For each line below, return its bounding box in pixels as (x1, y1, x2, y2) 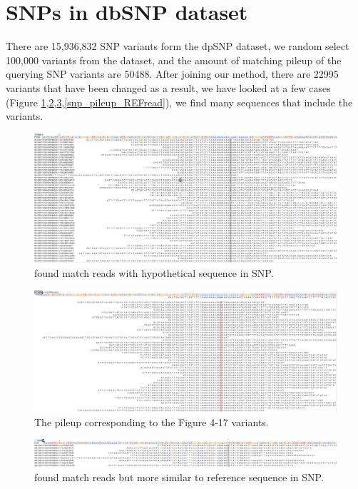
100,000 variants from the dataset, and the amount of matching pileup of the (6, 52, 342, 67)
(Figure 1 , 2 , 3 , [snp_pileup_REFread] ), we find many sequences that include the (6, 94, 353, 109)
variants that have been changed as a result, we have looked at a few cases (6, 80, 331, 95)
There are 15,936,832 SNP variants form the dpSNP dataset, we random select (6, 39, 349, 54)
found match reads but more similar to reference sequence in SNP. (34, 469, 324, 484)
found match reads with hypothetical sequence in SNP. (34, 266, 274, 281)
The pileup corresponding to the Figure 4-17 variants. (34, 414, 269, 429)
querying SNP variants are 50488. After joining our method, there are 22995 (6, 66, 339, 81)
